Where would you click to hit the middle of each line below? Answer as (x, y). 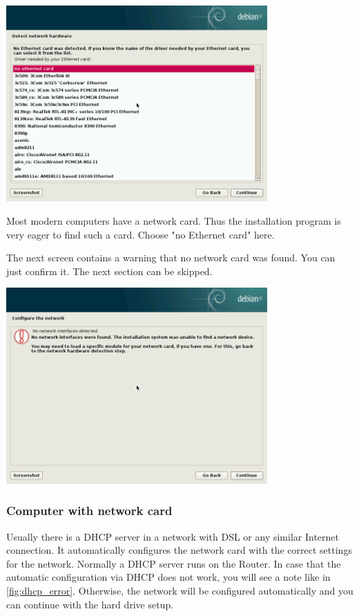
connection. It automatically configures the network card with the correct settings (179, 550)
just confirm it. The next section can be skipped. (109, 271)
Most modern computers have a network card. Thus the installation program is (174, 221)
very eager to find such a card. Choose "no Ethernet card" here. (140, 234)
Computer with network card (89, 511)
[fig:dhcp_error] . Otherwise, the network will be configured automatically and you (180, 591)
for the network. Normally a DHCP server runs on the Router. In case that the (174, 563)
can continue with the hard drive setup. (90, 604)
